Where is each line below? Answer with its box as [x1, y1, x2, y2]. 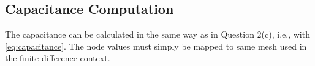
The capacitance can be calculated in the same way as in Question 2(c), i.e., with [5, 28, 310, 41]
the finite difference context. [5, 51, 110, 64]
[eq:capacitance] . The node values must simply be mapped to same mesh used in [5, 39, 307, 52]
